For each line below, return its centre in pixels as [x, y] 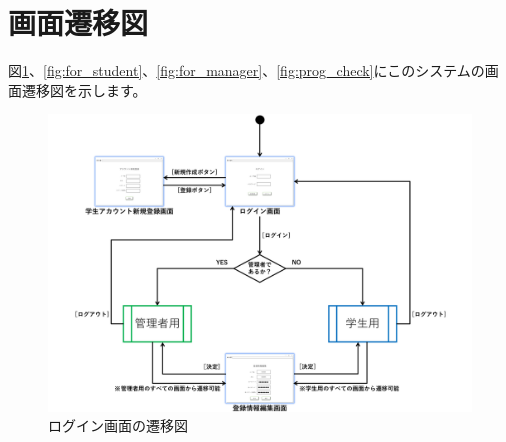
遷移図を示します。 [84, 89]
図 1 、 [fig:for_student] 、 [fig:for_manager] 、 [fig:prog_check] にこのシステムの [246, 70]
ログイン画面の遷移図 [118, 425]
